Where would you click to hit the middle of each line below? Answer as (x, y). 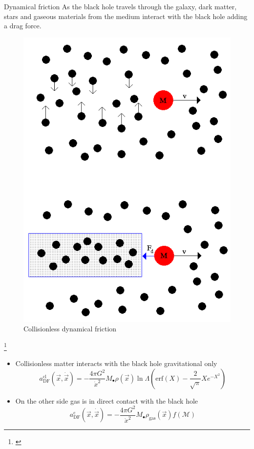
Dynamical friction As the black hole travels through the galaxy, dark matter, (120, 6)
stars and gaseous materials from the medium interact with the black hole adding (126, 16)
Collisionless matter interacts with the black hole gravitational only (116, 363)
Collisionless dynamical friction (70, 329)
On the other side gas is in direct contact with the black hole (107, 400)
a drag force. (23, 26)
